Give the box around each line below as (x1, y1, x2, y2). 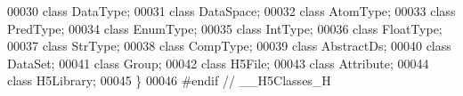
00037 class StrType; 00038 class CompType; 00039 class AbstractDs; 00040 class (7, 36, 451, 55)
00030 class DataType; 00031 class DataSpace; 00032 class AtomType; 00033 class (7, 2, 456, 20)
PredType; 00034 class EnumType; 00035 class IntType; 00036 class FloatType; (7, 19, 443, 37)
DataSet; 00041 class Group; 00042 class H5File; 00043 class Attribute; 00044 (7, 53, 429, 72)
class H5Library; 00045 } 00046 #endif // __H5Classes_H (7, 71, 331, 90)
